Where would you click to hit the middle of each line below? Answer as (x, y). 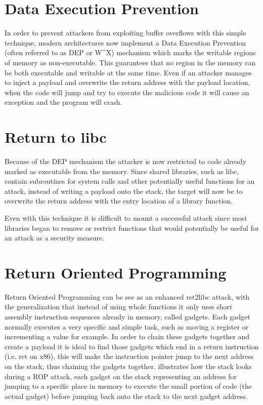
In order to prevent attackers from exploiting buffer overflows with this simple (125, 33)
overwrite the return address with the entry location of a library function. (119, 201)
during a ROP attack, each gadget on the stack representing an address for (121, 376)
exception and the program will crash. (63, 102)
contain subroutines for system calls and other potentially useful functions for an (130, 181)
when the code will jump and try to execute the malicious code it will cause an (127, 92)
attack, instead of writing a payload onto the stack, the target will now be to (124, 191)
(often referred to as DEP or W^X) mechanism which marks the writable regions (130, 52)
